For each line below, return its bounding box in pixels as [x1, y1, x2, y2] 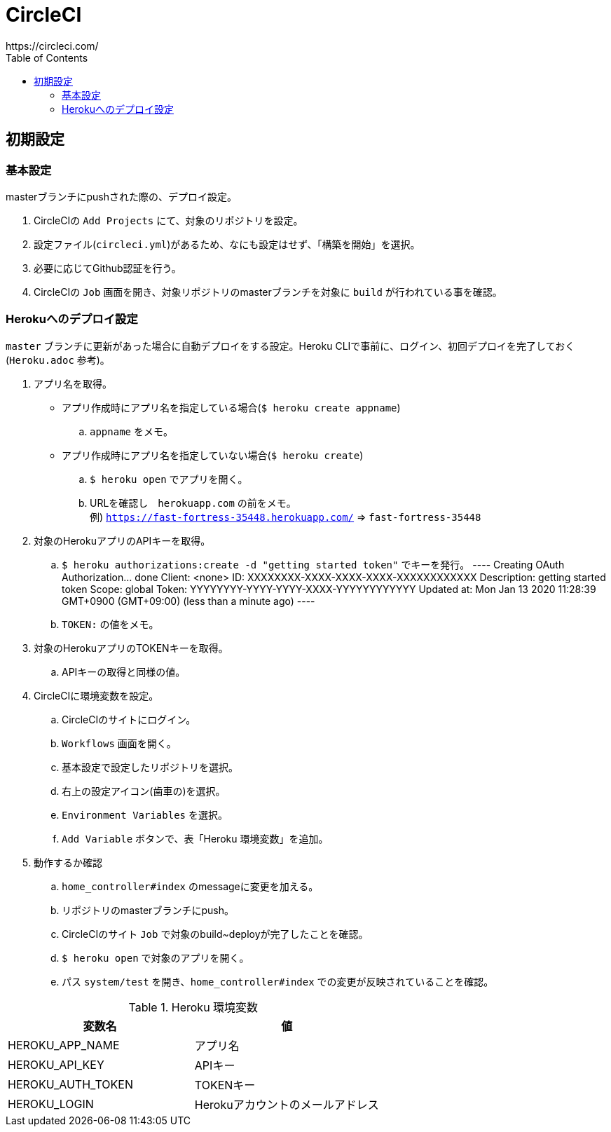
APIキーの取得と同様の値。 [62, 665, 186, 678]
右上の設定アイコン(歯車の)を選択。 [62, 784, 226, 797]
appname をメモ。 [90, 425, 173, 437]
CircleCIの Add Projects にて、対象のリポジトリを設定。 [34, 214, 303, 226]
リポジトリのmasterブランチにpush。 [62, 903, 234, 916]
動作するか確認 [34, 856, 102, 868]
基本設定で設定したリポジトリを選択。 [62, 761, 238, 773]
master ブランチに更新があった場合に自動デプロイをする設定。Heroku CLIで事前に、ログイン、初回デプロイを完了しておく [6, 339, 575, 352]
